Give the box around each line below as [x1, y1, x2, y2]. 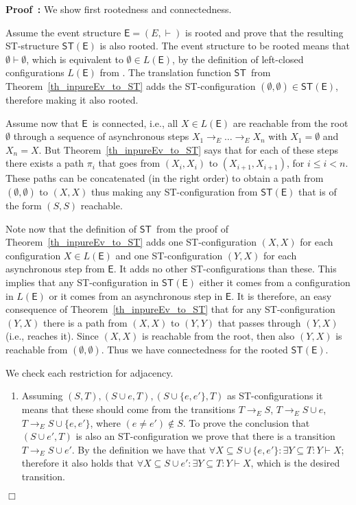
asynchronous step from [5, 261, 105, 276]
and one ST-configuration [115, 248, 223, 262]
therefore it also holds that [21, 456, 134, 470]
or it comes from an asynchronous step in [49, 288, 223, 303]
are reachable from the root [233, 115, 348, 130]
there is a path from [43, 315, 128, 329]
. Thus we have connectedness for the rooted [101, 342, 288, 356]
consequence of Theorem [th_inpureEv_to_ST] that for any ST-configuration [5, 302, 335, 316]
